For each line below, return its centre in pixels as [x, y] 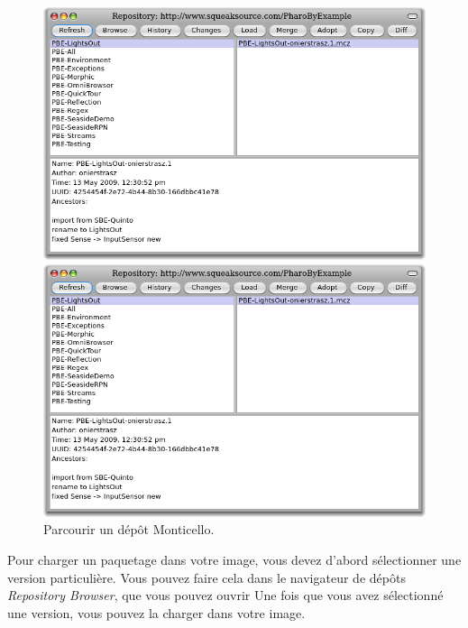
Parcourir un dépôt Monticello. [129, 529]
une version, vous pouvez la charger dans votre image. [156, 612]
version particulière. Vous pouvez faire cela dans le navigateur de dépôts [206, 577]
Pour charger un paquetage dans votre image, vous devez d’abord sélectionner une [234, 560]
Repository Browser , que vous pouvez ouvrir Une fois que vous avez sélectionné [225, 595]
